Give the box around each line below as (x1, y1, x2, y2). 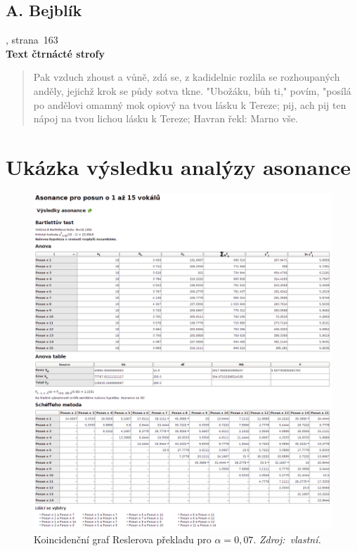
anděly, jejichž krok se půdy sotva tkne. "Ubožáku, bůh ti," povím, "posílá (33, 83, 351, 98)
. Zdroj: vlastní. (253, 531, 321, 546)
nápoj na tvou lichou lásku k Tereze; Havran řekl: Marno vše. (33, 111, 299, 126)
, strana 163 (6, 32, 58, 47)
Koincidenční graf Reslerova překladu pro (34, 531, 212, 546)
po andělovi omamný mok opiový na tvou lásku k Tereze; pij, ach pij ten (33, 97, 346, 112)
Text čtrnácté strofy (6, 46, 105, 60)
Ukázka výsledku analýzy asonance (6, 152, 351, 181)
